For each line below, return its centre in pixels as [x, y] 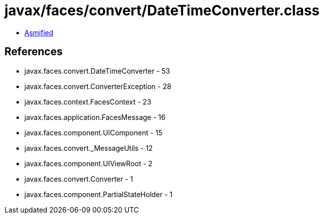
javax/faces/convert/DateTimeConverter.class [162, 10]
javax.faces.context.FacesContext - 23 [88, 102]
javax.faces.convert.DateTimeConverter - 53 [97, 71]
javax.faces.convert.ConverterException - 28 [98, 86]
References [34, 52]
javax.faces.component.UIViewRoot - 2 [89, 163]
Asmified [39, 32]
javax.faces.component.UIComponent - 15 [94, 132]
